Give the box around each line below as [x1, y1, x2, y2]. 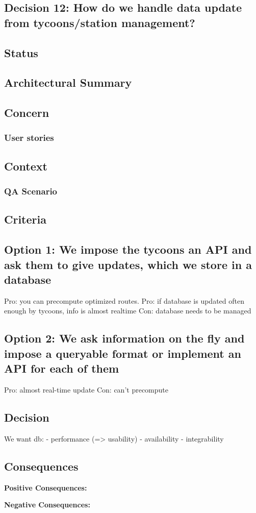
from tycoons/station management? [4, 14, 195, 30]
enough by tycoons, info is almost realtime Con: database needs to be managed [4, 305, 251, 316]
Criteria [4, 211, 46, 227]
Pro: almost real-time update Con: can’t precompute [4, 384, 168, 395]
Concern [4, 105, 49, 120]
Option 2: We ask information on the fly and [4, 330, 245, 346]
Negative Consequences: [4, 499, 90, 510]
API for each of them [4, 360, 119, 376]
